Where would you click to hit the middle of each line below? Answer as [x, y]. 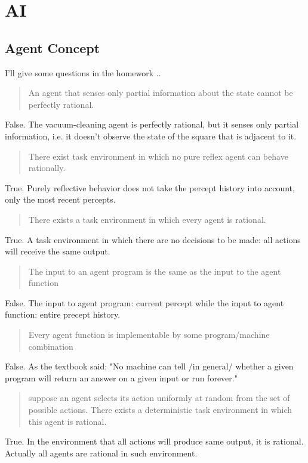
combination [51, 346]
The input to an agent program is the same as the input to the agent [155, 271]
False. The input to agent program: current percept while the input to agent [144, 302]
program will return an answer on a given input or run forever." [121, 377]
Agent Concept [53, 47]
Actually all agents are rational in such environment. [101, 453]
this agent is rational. [67, 421]
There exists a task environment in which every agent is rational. [147, 219]
